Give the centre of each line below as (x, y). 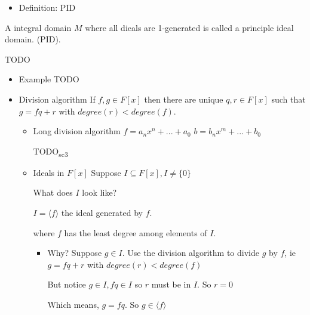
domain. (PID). (33, 39)
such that (288, 99)
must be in (171, 284)
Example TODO (49, 79)
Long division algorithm (77, 131)
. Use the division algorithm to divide (191, 253)
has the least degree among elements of (136, 232)
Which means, (73, 305)
